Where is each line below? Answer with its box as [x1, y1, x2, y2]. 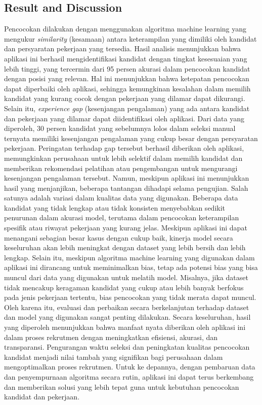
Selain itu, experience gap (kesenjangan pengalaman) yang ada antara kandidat [4, 103, 250, 113]
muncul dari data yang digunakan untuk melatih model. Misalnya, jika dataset [4, 272, 248, 283]
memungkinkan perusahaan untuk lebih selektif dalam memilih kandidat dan [4, 152, 243, 163]
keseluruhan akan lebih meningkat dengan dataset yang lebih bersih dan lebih [4, 242, 246, 253]
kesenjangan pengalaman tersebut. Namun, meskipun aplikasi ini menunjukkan [4, 173, 249, 183]
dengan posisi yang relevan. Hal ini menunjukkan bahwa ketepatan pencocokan [4, 73, 249, 84]
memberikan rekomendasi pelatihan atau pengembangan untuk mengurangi [4, 162, 238, 173]
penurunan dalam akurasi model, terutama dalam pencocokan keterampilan [4, 212, 239, 223]
